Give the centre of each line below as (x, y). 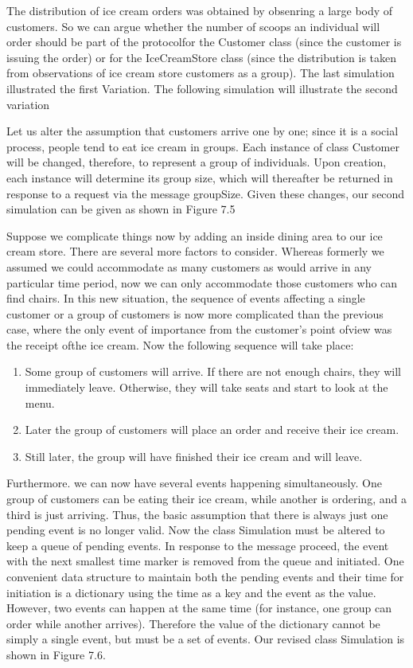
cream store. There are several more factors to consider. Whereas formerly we (195, 251)
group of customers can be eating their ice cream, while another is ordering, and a (206, 499)
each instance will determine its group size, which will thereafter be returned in (200, 177)
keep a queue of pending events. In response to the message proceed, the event (198, 545)
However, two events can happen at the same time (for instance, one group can (199, 608)
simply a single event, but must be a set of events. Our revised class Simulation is (206, 639)
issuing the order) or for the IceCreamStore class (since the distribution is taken (202, 57)
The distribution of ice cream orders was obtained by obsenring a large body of (200, 10)
